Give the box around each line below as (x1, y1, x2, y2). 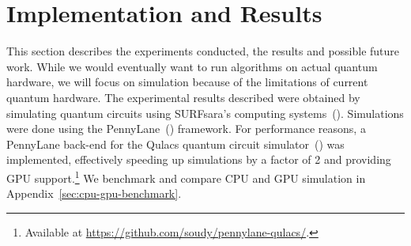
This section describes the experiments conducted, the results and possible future (6, 43, 400, 59)
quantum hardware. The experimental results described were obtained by (6, 89, 360, 105)
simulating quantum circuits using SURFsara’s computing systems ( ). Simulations (6, 104, 404, 121)
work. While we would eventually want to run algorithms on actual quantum (6, 58, 378, 74)
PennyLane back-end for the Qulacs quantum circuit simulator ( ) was (6, 135, 345, 152)
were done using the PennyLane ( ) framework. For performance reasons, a (6, 120, 366, 137)
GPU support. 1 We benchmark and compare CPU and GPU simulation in (6, 167, 366, 186)
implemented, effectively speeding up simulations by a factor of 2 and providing (6, 151, 391, 168)
